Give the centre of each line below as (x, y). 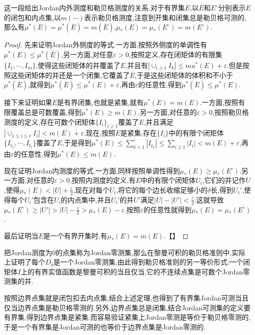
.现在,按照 (99, 133)
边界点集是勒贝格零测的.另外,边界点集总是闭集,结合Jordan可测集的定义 (130, 307)
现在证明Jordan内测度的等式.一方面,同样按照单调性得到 (92, 170)
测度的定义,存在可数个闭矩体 (50, 121)
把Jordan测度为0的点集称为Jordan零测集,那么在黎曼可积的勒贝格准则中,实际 (125, 252)
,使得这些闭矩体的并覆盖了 (78, 65)
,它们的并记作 (224, 180)
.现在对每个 (91, 189)
